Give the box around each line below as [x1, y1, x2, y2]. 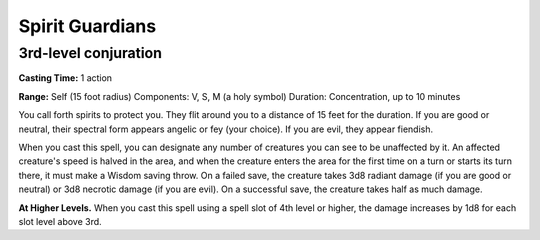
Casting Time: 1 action [18, 72, 113, 84]
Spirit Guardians [18, 15, 157, 37]
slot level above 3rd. [18, 215, 102, 227]
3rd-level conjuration [18, 44, 162, 62]
